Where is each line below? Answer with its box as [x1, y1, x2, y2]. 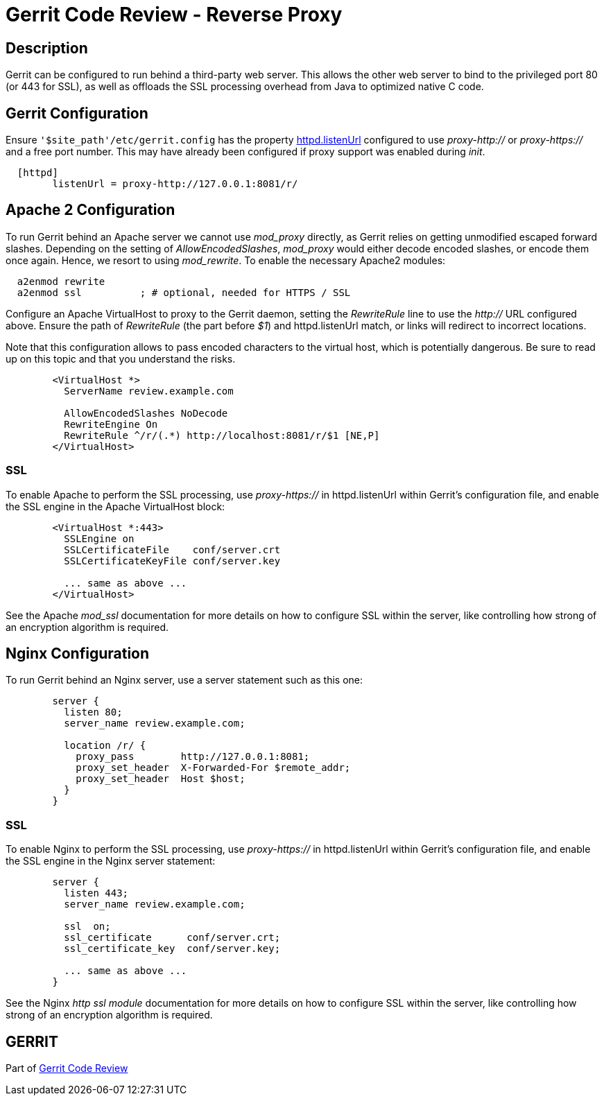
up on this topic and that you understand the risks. [6, 352, 236, 365]
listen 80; [64, 706, 123, 718]
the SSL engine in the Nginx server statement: [6, 855, 216, 867]
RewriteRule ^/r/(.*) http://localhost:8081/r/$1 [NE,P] [64, 429, 380, 441]
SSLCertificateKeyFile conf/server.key [64, 555, 281, 566]
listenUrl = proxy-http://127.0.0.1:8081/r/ [52, 178, 298, 190]
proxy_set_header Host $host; [76, 773, 245, 785]
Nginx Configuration [6, 645, 150, 663]
